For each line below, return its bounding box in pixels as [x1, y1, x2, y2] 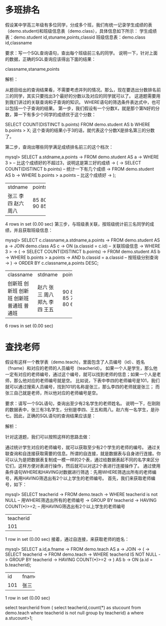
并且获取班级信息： [13, 227, 53, 233]
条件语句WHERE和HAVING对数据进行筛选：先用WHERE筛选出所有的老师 [5, 469, 152, 475]
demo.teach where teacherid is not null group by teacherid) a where [5, 610, 144, 616]
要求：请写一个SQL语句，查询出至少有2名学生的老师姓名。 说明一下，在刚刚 [5, 400, 161, 406]
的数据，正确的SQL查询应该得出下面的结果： [5, 56, 96, 62]
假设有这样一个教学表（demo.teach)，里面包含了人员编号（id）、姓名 [5, 359, 145, 365]
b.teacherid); [5, 562, 32, 568]
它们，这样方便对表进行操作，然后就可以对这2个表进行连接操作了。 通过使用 [5, 463, 161, 469]
